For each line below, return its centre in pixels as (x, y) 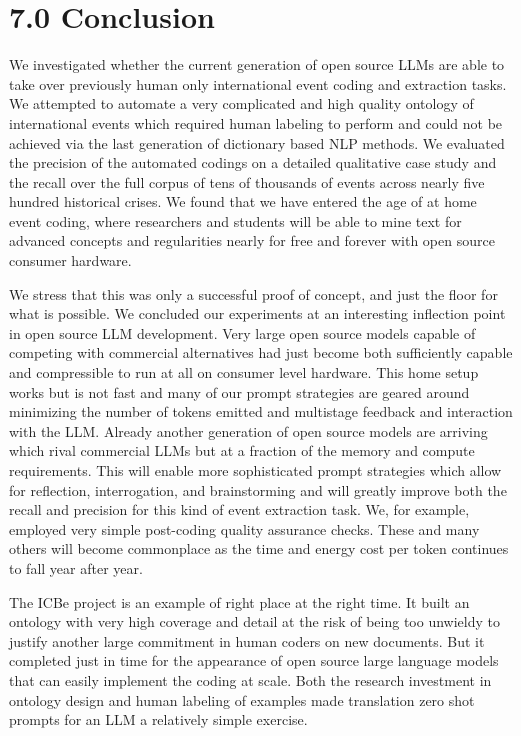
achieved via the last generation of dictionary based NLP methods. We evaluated (257, 142)
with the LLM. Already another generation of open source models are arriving (248, 430)
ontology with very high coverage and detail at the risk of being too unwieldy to (254, 621)
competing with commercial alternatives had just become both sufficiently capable (261, 352)
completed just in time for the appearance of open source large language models (254, 660)
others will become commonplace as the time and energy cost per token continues (259, 548)
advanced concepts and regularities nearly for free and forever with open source (252, 240)
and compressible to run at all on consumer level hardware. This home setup (244, 372)
